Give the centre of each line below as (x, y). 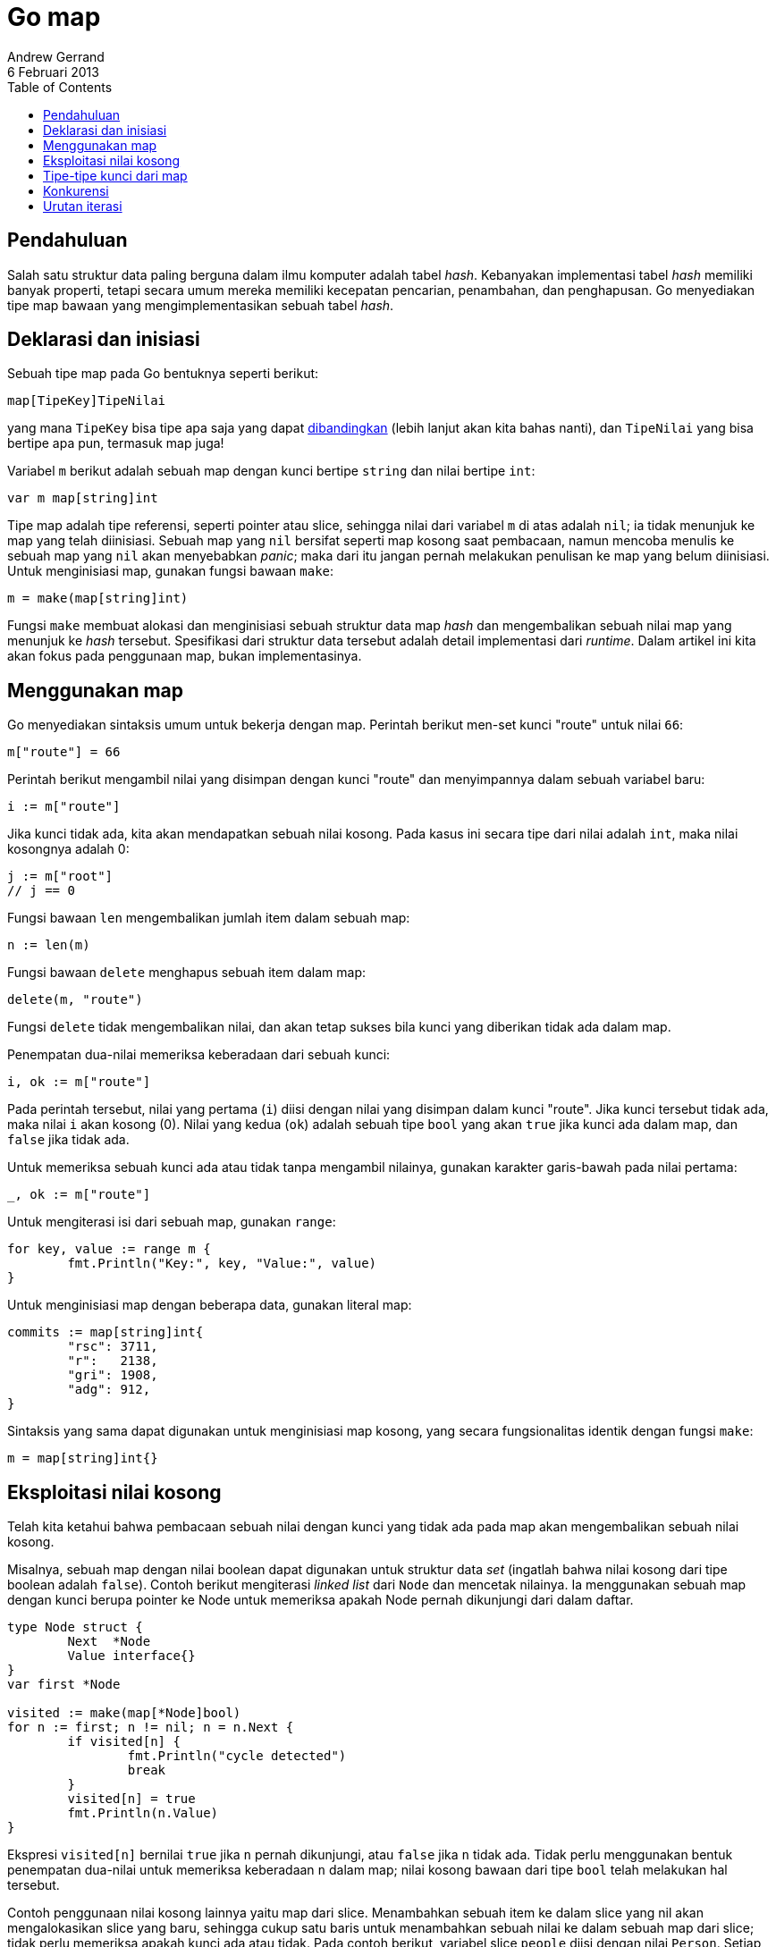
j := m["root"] (60, 877)
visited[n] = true (131, 1799)
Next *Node (109, 1642)
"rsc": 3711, (113, 1347)
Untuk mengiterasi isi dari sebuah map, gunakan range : (172, 1222)
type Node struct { (75, 1627)
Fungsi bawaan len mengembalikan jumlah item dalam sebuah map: (209, 918)
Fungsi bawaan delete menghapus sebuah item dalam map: (187, 973)
